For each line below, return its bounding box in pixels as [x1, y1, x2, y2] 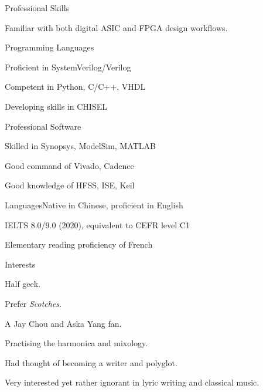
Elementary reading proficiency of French [5, 238, 153, 251]
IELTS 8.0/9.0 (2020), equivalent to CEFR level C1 [5, 218, 190, 231]
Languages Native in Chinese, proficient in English [5, 198, 183, 211]
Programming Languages [5, 41, 94, 53]
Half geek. [5, 278, 41, 290]
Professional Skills [5, 2, 70, 13]
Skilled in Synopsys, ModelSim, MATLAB [5, 140, 156, 152]
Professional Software [5, 120, 81, 132]
